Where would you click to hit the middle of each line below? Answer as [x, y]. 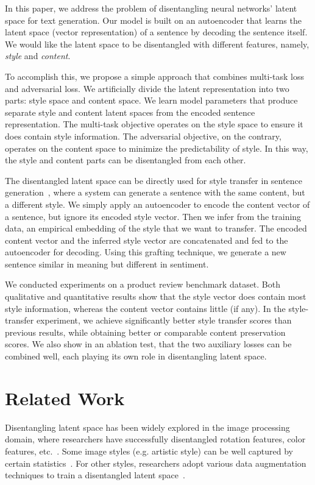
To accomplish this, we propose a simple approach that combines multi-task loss [155, 76]
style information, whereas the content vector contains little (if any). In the [145, 308]
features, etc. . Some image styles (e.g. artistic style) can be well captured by [149, 451]
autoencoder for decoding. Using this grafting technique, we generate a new [146, 252]
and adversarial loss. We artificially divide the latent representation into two [147, 88]
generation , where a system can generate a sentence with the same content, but [155, 192]
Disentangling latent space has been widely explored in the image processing [147, 427]
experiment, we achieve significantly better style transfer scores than [164, 320]
